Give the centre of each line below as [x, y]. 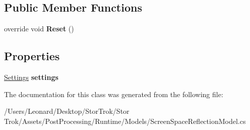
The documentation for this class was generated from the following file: [114, 94]
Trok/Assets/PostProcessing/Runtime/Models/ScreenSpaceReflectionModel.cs [125, 121]
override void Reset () [39, 29]
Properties [32, 56]
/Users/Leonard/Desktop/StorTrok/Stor [67, 111]
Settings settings [31, 77]
